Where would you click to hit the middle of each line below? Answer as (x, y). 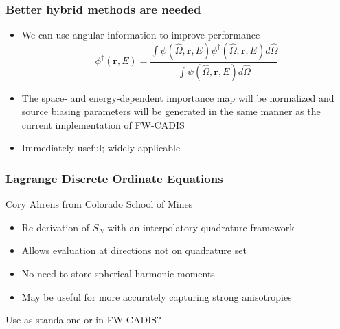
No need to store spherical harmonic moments (118, 274)
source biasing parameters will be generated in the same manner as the (171, 111)
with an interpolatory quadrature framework (201, 227)
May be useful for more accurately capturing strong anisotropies (157, 296)
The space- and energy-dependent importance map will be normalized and (178, 97)
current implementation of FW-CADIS (103, 124)
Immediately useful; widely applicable (101, 148)
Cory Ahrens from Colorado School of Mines (99, 204)
